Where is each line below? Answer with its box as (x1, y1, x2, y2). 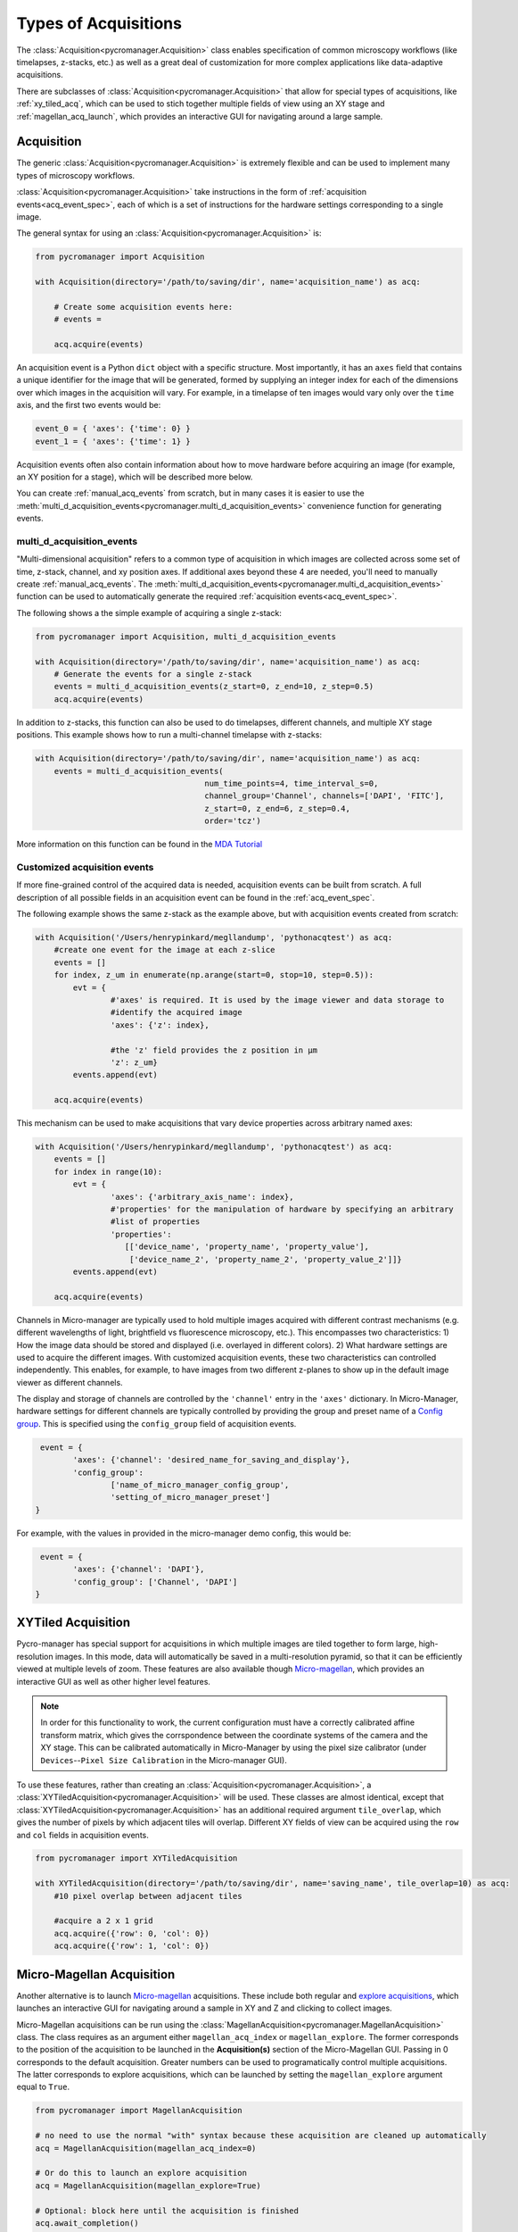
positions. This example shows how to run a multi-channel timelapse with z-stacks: (16, 729, 323, 740)
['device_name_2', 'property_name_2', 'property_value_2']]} (129, 1254, 403, 1264)
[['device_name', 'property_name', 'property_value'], (124, 1242, 370, 1252)
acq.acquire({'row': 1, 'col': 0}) (53, 1941, 210, 1951)
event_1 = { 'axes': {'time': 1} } (35, 436, 191, 446)
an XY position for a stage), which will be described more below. (16, 471, 253, 482)
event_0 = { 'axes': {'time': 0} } (35, 424, 191, 434)
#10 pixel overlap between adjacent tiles (53, 1891, 243, 1901)
